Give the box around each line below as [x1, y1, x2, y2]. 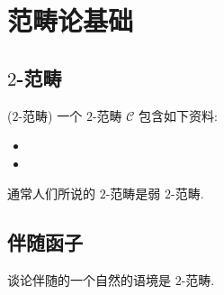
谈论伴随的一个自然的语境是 [7, 271, 171, 290]
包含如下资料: [139, 106, 218, 124]
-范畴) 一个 [18, 106, 83, 124]
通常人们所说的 [7, 184, 95, 203]
